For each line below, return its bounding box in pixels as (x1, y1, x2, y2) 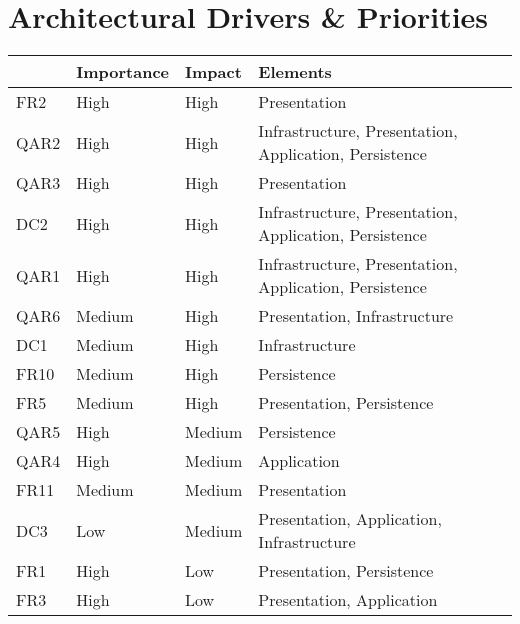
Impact (185, 60, 242, 84)
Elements (258, 60, 332, 84)
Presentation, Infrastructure (258, 304, 454, 328)
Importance (76, 60, 169, 84)
